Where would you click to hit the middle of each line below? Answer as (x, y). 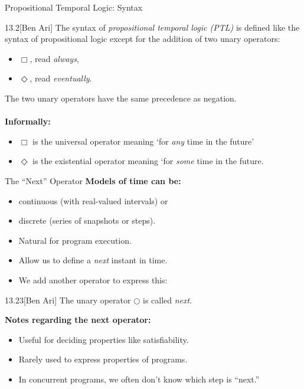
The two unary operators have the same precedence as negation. (121, 98)
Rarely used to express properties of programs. (103, 359)
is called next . (167, 300)
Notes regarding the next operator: (78, 320)
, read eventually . (61, 78)
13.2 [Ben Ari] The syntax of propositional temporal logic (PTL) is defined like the (152, 27)
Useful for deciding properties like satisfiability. (104, 339)
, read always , (54, 58)
